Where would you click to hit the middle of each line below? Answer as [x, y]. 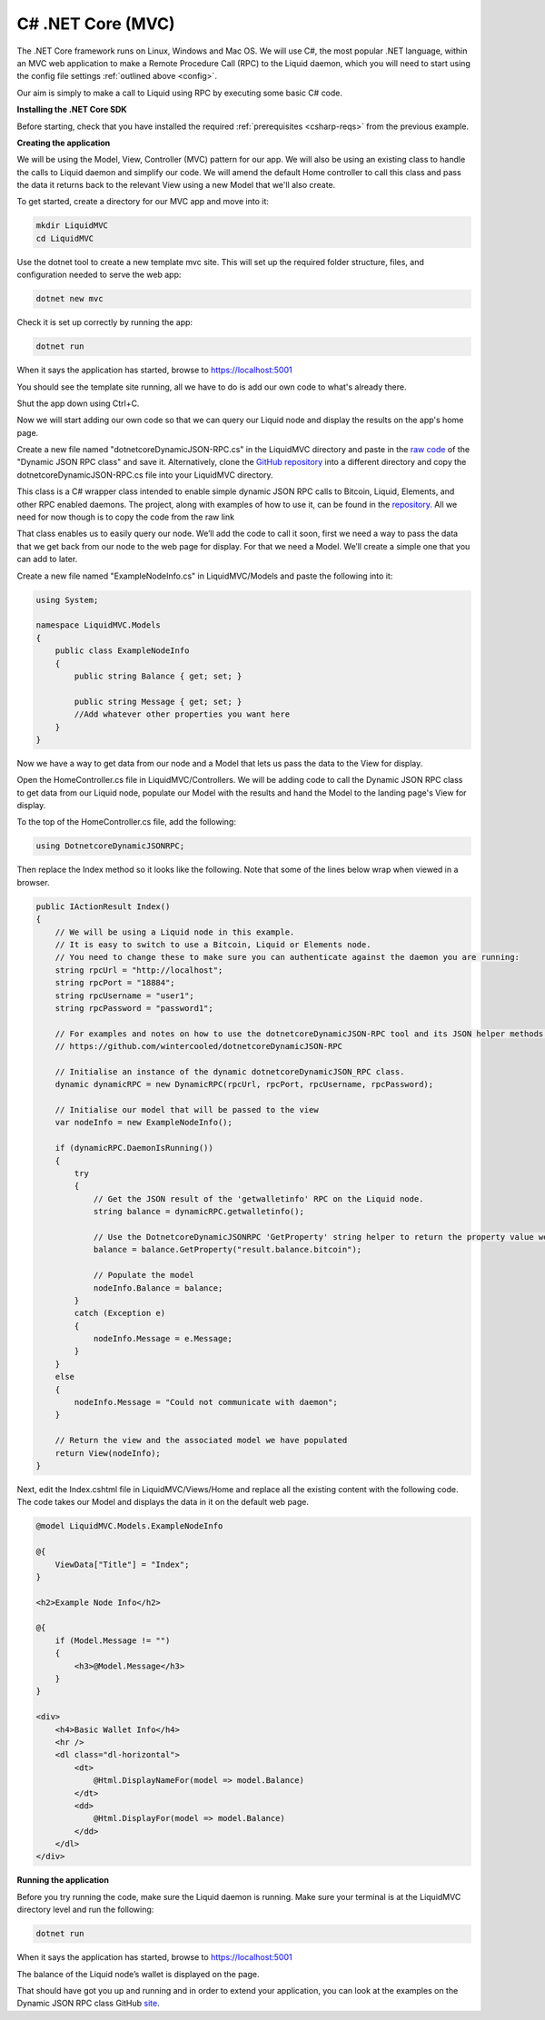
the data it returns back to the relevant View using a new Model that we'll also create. [176, 185]
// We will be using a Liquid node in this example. [175, 932]
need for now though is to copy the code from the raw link [126, 517]
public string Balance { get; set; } [158, 676]
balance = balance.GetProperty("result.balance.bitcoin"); [228, 1250]
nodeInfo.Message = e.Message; [163, 1339]
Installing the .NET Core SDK [72, 110]
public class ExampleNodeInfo [122, 651]
